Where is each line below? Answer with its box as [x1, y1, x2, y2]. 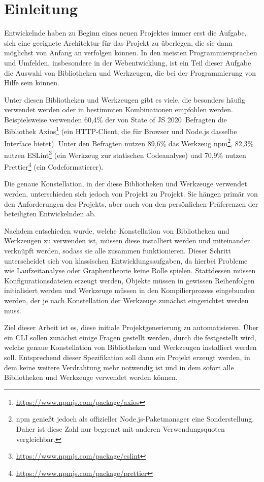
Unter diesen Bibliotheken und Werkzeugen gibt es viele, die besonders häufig [4, 94, 246, 105]
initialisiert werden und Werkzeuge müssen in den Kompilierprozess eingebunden [4, 285, 255, 296]
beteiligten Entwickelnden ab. [4, 208, 96, 219]
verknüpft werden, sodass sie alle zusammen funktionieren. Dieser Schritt [4, 245, 231, 256]
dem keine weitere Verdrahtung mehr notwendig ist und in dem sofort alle [4, 362, 234, 372]
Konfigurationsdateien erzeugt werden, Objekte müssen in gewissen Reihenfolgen [4, 275, 255, 285]
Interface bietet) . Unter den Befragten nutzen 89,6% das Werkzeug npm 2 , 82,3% [4, 136, 254, 148]
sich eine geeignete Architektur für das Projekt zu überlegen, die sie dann [4, 37, 233, 48]
